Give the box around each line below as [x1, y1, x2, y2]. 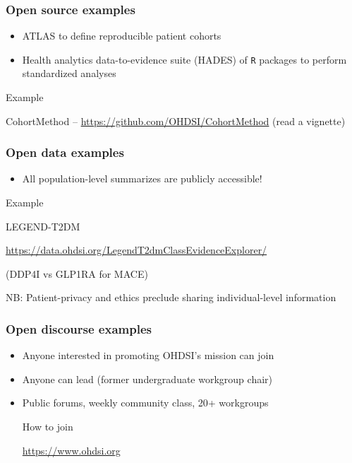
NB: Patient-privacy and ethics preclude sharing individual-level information [6, 290, 336, 305]
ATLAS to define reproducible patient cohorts [22, 28, 221, 43]
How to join [22, 419, 73, 434]
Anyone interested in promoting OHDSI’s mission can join [22, 348, 274, 363]
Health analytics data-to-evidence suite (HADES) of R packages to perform [22, 52, 347, 66]
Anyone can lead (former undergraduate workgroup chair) [22, 371, 272, 386]
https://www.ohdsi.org [22, 443, 121, 457]
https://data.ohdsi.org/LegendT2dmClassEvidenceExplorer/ [6, 242, 267, 257]
